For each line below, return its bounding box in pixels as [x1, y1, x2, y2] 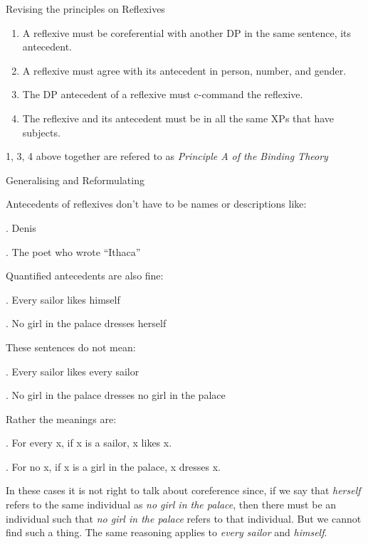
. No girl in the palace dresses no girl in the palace [6, 388, 226, 402]
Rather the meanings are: [6, 411, 117, 426]
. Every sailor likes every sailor [6, 363, 140, 378]
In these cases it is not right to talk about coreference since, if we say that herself [6, 483, 361, 498]
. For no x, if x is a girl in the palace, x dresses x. [6, 459, 221, 474]
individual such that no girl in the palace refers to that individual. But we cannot [6, 511, 362, 526]
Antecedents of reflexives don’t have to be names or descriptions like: [6, 196, 307, 211]
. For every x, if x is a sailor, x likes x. [6, 435, 172, 450]
